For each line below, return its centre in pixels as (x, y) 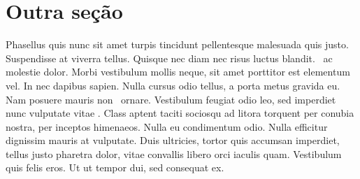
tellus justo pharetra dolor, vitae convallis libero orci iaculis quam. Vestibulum (174, 153)
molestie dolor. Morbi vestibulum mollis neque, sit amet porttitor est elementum (178, 72)
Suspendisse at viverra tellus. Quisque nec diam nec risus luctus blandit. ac (169, 58)
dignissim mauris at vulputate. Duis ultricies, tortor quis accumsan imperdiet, (173, 140)
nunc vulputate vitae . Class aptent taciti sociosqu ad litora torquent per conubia (180, 113)
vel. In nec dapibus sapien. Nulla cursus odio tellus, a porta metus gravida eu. (173, 85)
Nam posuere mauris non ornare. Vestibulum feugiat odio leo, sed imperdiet (171, 99)
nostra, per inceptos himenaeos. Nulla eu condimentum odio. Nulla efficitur (167, 126)
